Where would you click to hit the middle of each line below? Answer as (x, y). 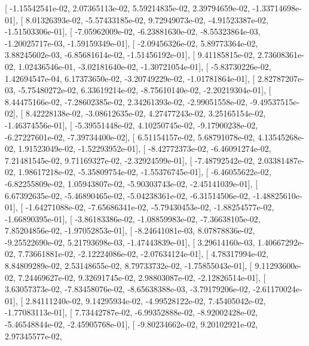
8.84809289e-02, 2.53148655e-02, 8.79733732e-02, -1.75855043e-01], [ (129, 266)
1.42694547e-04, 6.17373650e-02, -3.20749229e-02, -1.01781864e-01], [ (130, 78)
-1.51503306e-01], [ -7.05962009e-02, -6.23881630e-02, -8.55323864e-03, (133, 31)
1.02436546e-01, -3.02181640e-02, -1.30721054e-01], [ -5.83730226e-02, (145, 66)
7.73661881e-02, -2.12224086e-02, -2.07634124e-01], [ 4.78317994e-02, (143, 254)
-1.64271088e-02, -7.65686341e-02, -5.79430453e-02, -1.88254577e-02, (150, 207)
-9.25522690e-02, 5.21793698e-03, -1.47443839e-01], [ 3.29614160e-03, (130, 242)
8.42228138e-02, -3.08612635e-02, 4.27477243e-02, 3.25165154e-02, (146, 113)
